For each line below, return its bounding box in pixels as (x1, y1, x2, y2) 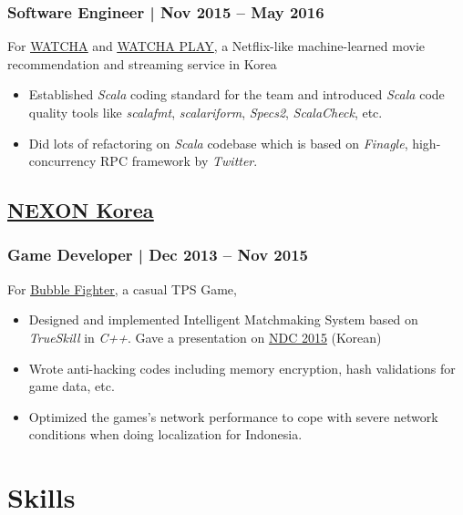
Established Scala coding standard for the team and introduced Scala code (28, 85, 445, 104)
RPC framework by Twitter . (100, 151, 258, 170)
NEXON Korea (7, 196, 154, 224)
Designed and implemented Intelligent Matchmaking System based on (28, 310, 418, 329)
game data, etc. (28, 376, 115, 396)
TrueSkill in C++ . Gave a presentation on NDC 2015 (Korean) (28, 327, 382, 346)
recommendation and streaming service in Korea (7, 54, 277, 73)
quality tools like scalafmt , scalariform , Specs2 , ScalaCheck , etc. (28, 103, 383, 121)
